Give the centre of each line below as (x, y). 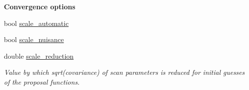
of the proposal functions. (42, 81)
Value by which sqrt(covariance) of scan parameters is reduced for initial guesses (124, 72)
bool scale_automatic (36, 23)
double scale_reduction (39, 56)
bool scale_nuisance (34, 39)
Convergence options (40, 6)
